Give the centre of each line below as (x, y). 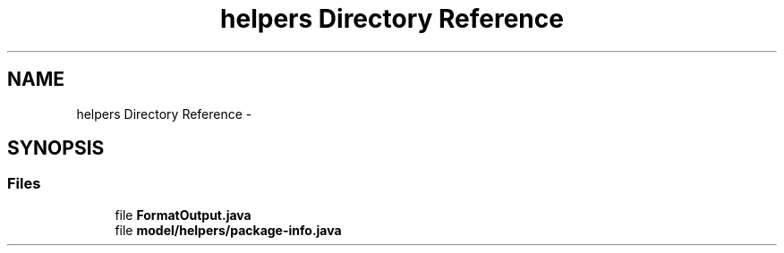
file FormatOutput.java (183, 215)
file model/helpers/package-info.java (228, 230)
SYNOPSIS (56, 148)
